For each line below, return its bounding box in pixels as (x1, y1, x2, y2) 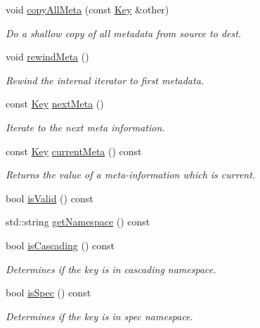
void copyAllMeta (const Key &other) (6, 2, 169, 16)
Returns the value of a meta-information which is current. (6, 167, 256, 182)
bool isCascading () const (6, 237, 115, 252)
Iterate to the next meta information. (6, 119, 165, 134)
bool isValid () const (6, 190, 93, 205)
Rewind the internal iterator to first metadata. (6, 72, 204, 87)
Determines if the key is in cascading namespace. (6, 261, 216, 276)
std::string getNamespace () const (6, 214, 150, 229)
